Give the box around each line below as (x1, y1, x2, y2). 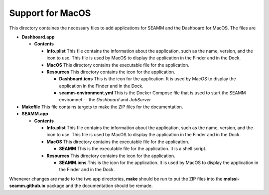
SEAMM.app (21, 111, 48, 117)
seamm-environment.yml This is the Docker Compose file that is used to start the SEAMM (59, 90, 246, 96)
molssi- (223, 176, 240, 182)
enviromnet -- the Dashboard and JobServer (59, 97, 151, 103)
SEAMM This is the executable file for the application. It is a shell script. (59, 146, 207, 152)
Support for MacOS (9, 7, 91, 18)
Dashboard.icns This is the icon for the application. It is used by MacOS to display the (59, 76, 236, 82)
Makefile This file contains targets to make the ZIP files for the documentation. (21, 104, 183, 110)
